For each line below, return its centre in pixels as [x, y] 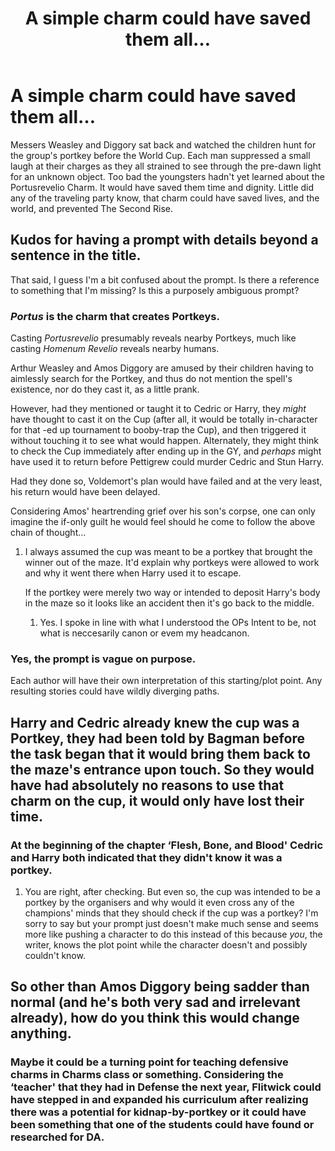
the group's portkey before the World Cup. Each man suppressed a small [160, 155]
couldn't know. [55, 956]
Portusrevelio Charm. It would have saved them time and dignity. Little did [162, 187]
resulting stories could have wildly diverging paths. [115, 691]
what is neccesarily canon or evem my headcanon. [144, 633]
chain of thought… [48, 533]
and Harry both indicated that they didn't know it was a [146, 857]
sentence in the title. [76, 255]
